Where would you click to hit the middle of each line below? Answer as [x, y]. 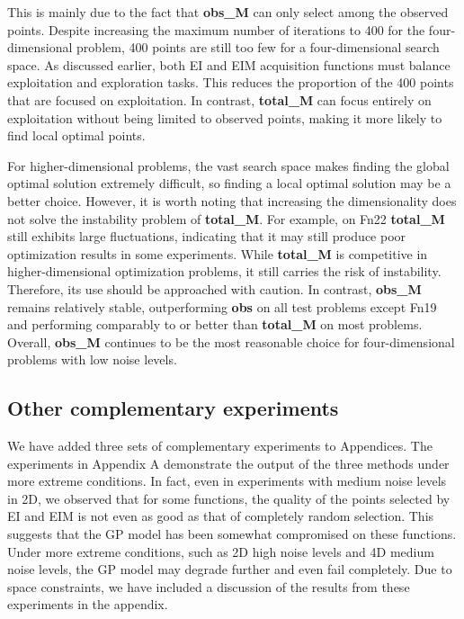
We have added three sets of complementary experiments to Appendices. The [220, 446]
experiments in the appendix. [88, 604]
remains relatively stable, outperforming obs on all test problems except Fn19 [222, 306]
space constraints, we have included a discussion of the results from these [209, 586]
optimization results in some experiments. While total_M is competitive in [218, 253]
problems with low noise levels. [92, 359]
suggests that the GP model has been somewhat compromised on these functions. [232, 534]
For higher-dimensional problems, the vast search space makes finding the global [228, 165]
